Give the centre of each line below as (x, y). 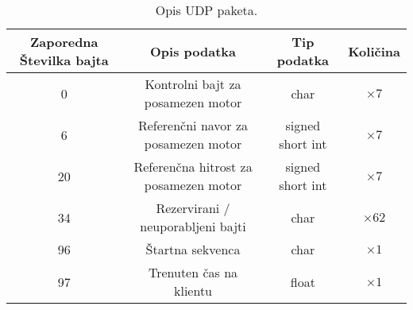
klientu (193, 291)
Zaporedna (64, 42)
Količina (374, 51)
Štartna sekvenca (193, 249)
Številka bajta (64, 60)
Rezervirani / (193, 208)
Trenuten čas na (193, 272)
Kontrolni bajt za (193, 84)
